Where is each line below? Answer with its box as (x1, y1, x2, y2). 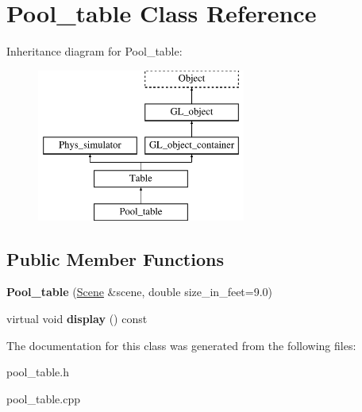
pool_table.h (6, 364, 69, 380)
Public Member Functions (6, 246, 224, 271)
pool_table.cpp (6, 390, 80, 406)
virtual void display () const (6, 310, 148, 327)
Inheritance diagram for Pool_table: (6, 43, 183, 60)
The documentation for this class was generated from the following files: (6, 337, 356, 353)
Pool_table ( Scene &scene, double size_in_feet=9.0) (6, 283, 273, 300)
